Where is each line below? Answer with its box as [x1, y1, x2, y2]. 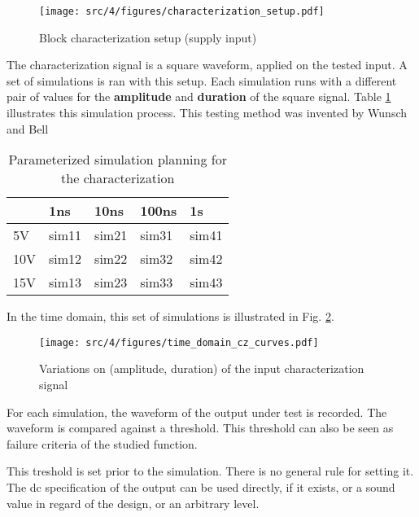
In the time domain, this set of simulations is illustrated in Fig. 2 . [7, 308, 334, 325]
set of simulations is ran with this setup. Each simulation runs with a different [7, 72, 397, 89]
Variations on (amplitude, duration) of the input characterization [39, 360, 364, 377]
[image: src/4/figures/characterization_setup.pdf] [39, 6, 325, 17]
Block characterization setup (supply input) [39, 28, 257, 46]
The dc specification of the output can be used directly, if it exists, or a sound [7, 479, 395, 496]
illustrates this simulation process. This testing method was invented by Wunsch [7, 104, 407, 121]
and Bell [7, 120, 49, 137]
